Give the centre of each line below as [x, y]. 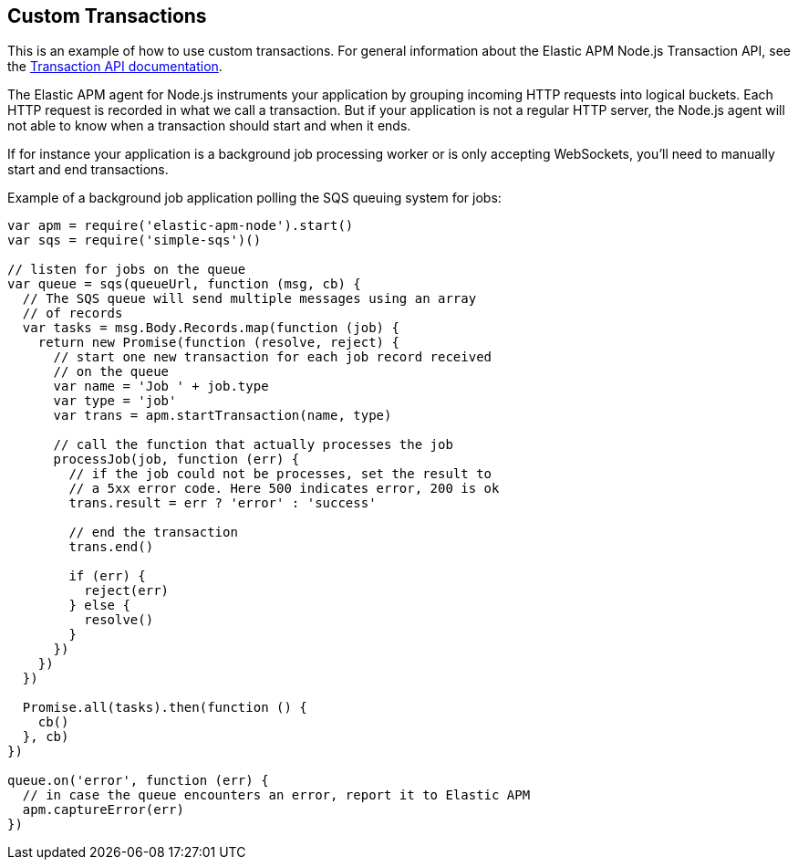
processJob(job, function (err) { [176, 460]
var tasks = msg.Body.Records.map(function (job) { [211, 328]
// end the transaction [153, 533]
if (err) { [107, 576]
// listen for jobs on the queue [127, 270]
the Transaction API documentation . [115, 67]
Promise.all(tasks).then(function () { [165, 708]
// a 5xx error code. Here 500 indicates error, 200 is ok [284, 489]
